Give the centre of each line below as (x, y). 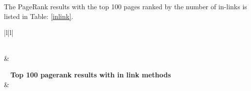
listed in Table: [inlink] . (39, 16)
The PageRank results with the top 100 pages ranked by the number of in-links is (125, 6)
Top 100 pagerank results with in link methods (91, 74)
